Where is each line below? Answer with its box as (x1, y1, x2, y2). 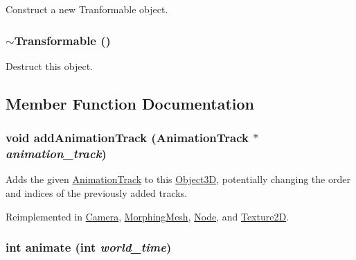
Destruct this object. (6, 58, 93, 73)
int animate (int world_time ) (6, 239, 172, 256)
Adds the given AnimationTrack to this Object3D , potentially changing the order (6, 172, 350, 187)
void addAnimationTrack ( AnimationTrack (6, 129, 249, 146)
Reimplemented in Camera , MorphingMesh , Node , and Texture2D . (6, 209, 290, 223)
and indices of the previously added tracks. (6, 185, 188, 200)
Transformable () (14, 31, 111, 49)
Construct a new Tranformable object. (6, 2, 168, 16)
